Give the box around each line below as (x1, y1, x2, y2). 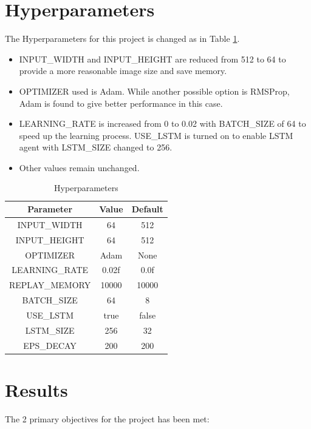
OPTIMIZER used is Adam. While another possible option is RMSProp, (19, 84, 290, 97)
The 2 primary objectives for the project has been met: (5, 412, 210, 425)
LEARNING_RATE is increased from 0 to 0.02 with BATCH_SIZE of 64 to (19, 117, 306, 130)
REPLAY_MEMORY (9, 279, 91, 291)
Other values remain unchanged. (19, 161, 140, 174)
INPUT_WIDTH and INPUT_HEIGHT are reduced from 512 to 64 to (19, 52, 286, 65)
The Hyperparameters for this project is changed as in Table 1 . (5, 32, 240, 45)
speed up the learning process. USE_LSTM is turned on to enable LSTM (19, 129, 293, 141)
